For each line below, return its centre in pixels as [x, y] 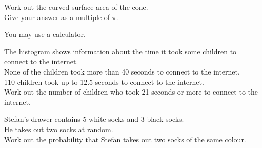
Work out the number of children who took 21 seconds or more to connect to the [131, 92]
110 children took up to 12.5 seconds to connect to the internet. [104, 81]
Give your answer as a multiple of [57, 17]
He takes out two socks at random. [59, 129]
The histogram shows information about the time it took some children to [120, 51]
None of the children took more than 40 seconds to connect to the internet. [122, 71]
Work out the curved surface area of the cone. [76, 7]
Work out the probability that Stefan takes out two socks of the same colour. [125, 139]
